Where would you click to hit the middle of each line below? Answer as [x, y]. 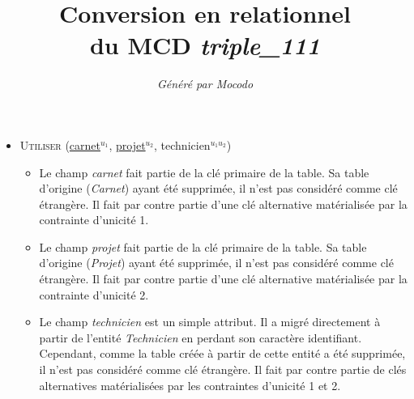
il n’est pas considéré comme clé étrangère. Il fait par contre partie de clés [223, 369]
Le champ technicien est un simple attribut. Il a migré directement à [210, 322]
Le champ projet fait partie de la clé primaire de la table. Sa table [203, 246]
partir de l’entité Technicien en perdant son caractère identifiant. [201, 337]
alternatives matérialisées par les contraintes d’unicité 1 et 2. [190, 385]
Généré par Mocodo [205, 84]
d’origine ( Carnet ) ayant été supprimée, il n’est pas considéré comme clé [218, 188]
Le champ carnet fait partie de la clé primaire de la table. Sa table [204, 172]
